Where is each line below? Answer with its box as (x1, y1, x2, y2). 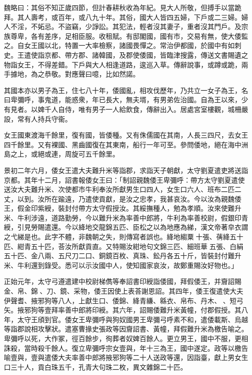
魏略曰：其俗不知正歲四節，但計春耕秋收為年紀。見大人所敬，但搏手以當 (4, 2, 235, 12)
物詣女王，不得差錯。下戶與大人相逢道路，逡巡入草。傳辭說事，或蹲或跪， (4, 59, 241, 69)
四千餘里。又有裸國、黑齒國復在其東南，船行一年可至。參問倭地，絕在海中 (4, 139, 241, 149)
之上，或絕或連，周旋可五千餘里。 (10, 149, 119, 159)
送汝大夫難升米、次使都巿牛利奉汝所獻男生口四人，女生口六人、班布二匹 (4, 184, 235, 194)
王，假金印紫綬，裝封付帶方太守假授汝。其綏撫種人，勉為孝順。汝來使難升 (4, 203, 241, 213)
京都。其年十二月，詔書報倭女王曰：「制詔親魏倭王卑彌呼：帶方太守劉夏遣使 (4, 174, 245, 185)
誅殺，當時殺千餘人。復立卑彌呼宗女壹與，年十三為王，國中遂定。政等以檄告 (4, 343, 248, 353)
